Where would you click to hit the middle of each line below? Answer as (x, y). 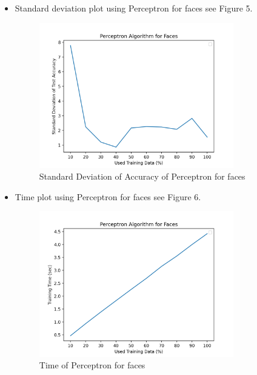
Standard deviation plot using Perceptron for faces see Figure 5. (134, 8)
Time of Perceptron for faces (92, 365)
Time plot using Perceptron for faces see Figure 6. (108, 196)
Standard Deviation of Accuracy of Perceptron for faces (142, 176)
